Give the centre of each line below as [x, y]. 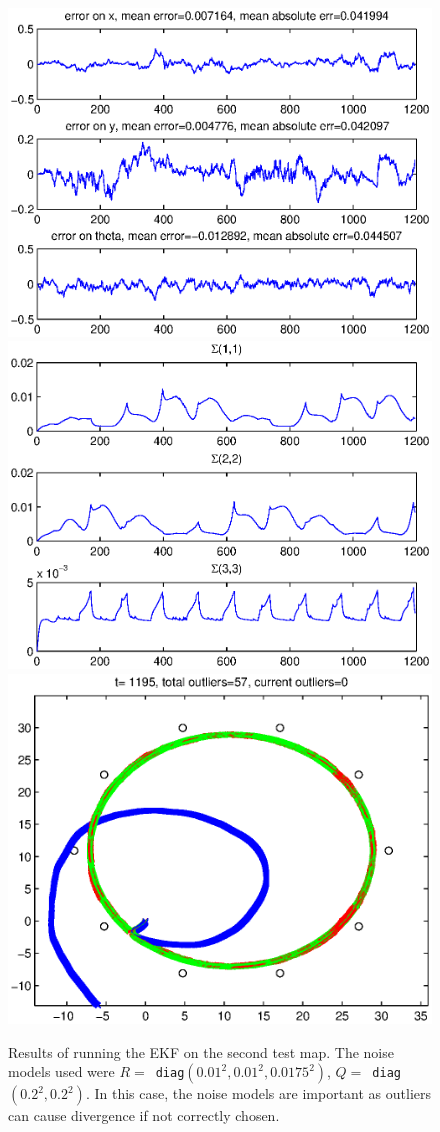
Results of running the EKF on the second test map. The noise [201, 1051]
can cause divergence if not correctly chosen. [144, 1115]
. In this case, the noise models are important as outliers [258, 1093]
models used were [61, 1071]
